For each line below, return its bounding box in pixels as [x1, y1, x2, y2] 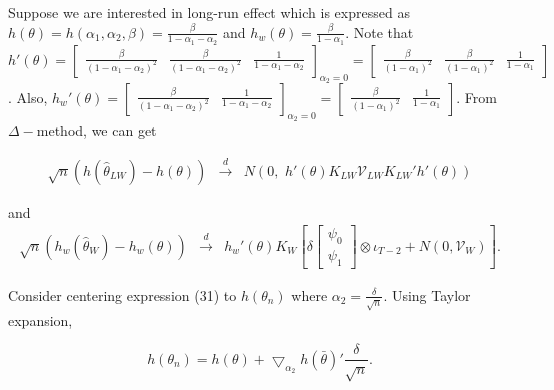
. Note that [345, 21, 414, 42]
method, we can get [36, 120, 157, 141]
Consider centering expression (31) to [8, 284, 237, 305]
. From [456, 87, 497, 108]
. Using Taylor [383, 284, 471, 305]
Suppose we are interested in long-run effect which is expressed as [8, 2, 410, 22]
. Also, [8, 87, 48, 108]
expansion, [8, 309, 73, 330]
